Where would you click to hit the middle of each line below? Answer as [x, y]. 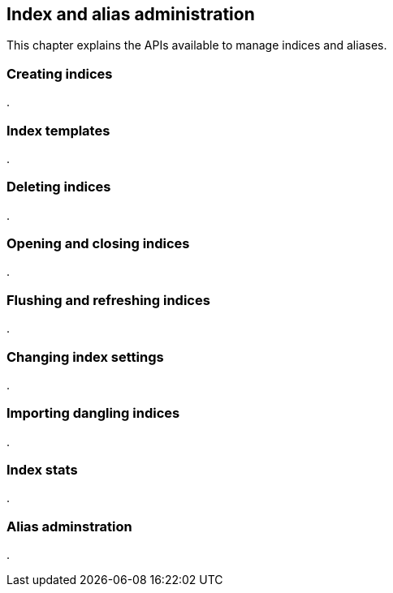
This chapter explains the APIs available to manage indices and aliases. [197, 45]
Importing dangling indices [93, 413]
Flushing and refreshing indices [108, 300]
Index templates [58, 130]
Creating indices [60, 73]
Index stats [42, 470]
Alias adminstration [69, 526]
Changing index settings [85, 357]
